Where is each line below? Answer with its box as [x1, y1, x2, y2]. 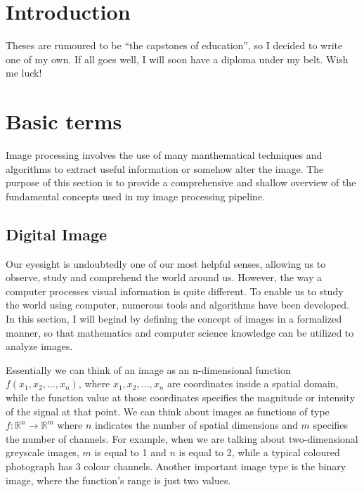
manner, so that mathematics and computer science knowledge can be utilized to [6, 325, 354, 339]
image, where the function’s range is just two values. [6, 472, 231, 487]
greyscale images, [6, 445, 79, 460]
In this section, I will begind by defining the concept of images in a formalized [6, 311, 342, 325]
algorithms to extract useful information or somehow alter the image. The [6, 161, 324, 176]
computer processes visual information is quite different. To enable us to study [6, 283, 344, 298]
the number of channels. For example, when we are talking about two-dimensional [6, 431, 358, 446]
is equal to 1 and [94, 445, 167, 460]
